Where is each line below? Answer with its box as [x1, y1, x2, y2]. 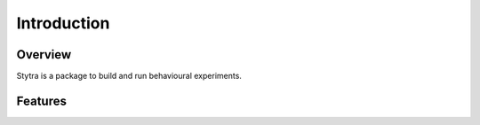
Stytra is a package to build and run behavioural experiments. [16, 71, 242, 82]
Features [16, 93, 67, 108]
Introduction [16, 13, 110, 33]
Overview [16, 47, 72, 62]
